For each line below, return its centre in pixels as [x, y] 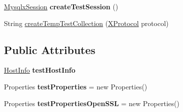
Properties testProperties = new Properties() [76, 86]
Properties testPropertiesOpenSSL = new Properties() [92, 103]
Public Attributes [50, 49]
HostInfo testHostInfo [40, 70]
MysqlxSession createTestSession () [61, 6]
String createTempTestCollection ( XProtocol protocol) [86, 23]
